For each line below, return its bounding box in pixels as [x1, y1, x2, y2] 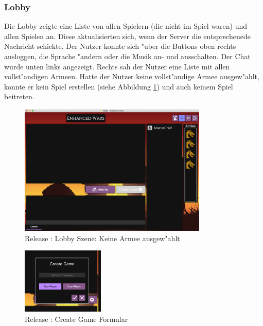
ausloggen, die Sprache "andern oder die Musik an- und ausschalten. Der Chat [4, 51, 251, 61]
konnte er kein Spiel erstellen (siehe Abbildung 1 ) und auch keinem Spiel [4, 81, 233, 92]
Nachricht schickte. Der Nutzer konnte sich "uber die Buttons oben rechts [4, 41, 236, 51]
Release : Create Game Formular [25, 313, 128, 324]
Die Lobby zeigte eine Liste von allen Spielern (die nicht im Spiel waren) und [4, 21, 248, 31]
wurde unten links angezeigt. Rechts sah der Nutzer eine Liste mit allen [4, 61, 230, 71]
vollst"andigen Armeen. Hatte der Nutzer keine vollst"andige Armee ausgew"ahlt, [4, 71, 259, 82]
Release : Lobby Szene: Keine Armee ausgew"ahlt [25, 232, 180, 243]
